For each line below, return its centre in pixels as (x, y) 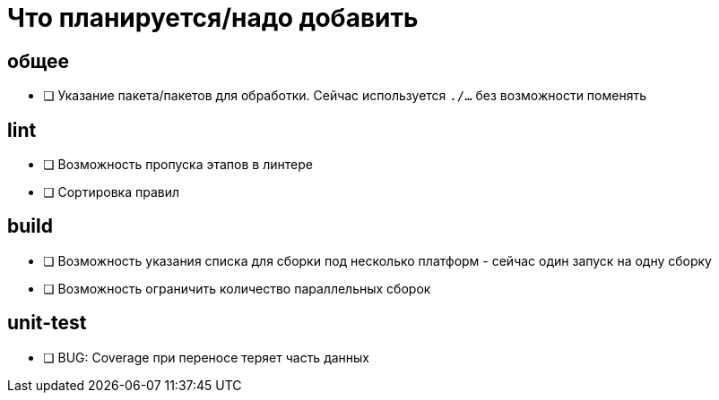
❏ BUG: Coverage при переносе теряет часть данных (206, 357)
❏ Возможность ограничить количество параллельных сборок (237, 288)
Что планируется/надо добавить (213, 18)
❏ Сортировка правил (112, 192)
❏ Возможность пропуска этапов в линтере (178, 165)
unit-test (47, 323)
